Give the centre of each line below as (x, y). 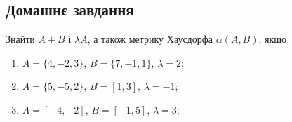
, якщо (273, 39)
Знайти (20, 39)
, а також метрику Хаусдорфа (150, 39)
